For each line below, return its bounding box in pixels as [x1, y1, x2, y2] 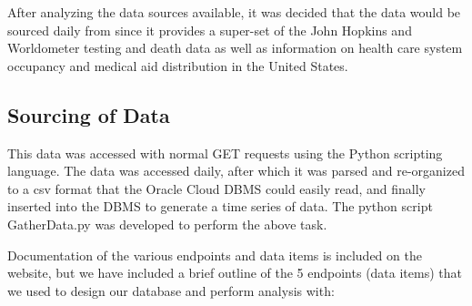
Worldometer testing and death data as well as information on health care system [7, 38, 463, 57]
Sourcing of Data [7, 100, 170, 128]
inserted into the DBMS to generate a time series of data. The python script [7, 197, 433, 216]
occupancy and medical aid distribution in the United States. [7, 56, 348, 75]
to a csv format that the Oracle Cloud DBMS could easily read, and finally [7, 178, 426, 198]
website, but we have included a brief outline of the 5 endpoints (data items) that [7, 263, 462, 282]
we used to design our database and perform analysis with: [7, 280, 335, 300]
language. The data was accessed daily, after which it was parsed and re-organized [7, 161, 465, 180]
